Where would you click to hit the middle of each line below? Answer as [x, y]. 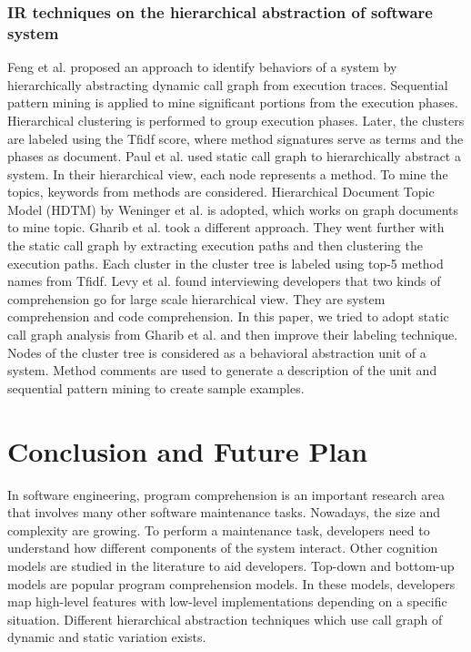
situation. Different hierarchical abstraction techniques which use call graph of [225, 619]
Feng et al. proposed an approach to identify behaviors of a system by [202, 67]
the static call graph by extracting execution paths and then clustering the [215, 245]
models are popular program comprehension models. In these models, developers [231, 583]
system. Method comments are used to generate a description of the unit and [222, 370]
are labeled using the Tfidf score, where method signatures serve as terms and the [235, 138]
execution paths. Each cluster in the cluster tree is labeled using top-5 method [225, 263]
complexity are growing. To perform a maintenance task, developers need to [219, 530]
